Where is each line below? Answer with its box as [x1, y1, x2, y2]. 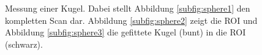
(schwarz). [5, 37, 43, 50]
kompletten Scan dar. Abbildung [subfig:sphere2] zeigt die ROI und [5, 13, 258, 26]
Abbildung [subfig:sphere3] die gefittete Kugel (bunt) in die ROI [5, 26, 246, 38]
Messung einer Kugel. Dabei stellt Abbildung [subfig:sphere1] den [5, 2, 250, 14]
